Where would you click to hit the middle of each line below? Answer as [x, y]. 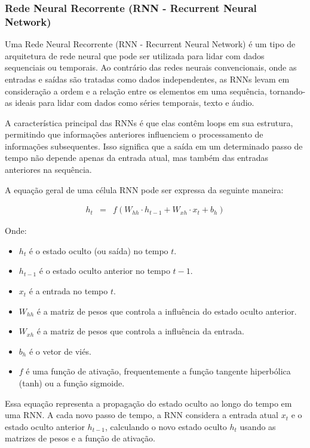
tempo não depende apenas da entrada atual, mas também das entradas [136, 158]
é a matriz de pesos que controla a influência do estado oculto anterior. [167, 311]
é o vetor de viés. [60, 351]
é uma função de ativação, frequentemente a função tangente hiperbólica [158, 371]
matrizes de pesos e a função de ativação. [80, 438]
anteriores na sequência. [48, 170]
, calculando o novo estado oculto [166, 426]
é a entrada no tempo [68, 291]
